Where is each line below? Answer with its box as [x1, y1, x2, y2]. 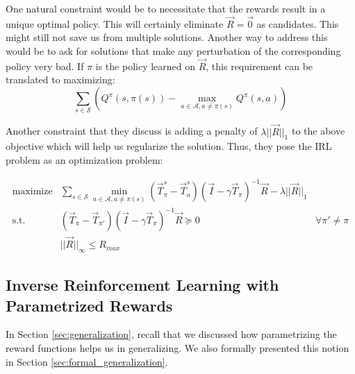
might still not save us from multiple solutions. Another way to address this [6, 30, 328, 44]
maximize [12, 187, 53, 197]
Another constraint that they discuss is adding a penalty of [6, 124, 258, 138]
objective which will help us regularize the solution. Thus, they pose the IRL [6, 139, 332, 153]
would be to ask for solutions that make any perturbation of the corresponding [6, 44, 341, 58]
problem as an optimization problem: [6, 152, 163, 167]
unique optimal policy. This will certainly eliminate [6, 16, 224, 31]
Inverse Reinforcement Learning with [6, 274, 279, 296]
